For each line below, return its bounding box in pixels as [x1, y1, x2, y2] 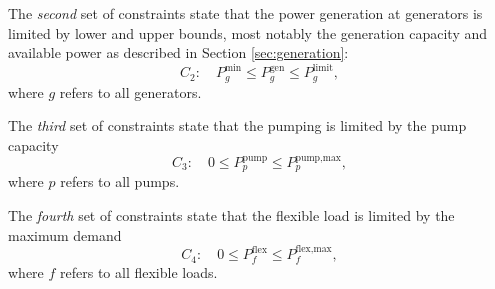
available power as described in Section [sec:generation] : [8, 42, 349, 63]
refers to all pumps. [60, 171, 180, 192]
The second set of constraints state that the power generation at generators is [8, 3, 483, 23]
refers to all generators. [59, 81, 202, 102]
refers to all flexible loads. [60, 262, 218, 283]
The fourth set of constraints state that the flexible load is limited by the [8, 205, 455, 226]
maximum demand [8, 224, 122, 245]
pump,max [295, 152, 341, 163]
